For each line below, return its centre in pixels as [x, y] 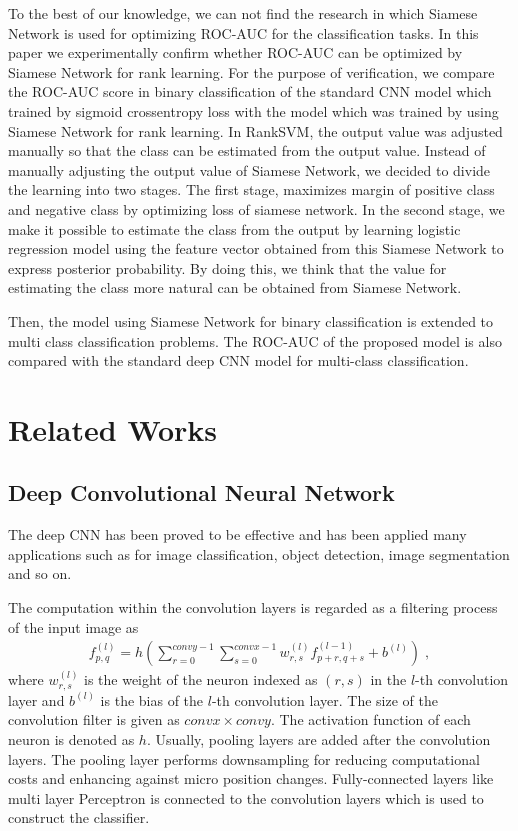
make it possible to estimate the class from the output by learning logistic [234, 228]
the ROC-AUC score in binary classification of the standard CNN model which [250, 91]
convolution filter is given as [94, 719]
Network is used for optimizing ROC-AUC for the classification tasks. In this [243, 32]
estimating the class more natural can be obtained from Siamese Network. [235, 287]
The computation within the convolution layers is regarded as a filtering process [253, 607]
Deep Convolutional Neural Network [201, 492]
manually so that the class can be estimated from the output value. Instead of [247, 150]
